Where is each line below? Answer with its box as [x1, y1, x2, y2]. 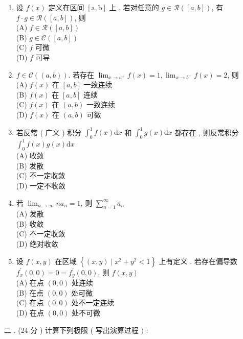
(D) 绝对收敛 [16, 238, 59, 249]
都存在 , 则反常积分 [174, 127, 239, 137]
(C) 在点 [16, 297, 44, 308]
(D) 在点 [16, 307, 45, 318]
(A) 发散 [16, 208, 44, 219]
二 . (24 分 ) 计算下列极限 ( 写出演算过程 [4, 324, 139, 335]
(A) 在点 [16, 277, 44, 288]
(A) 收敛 [16, 150, 44, 161]
